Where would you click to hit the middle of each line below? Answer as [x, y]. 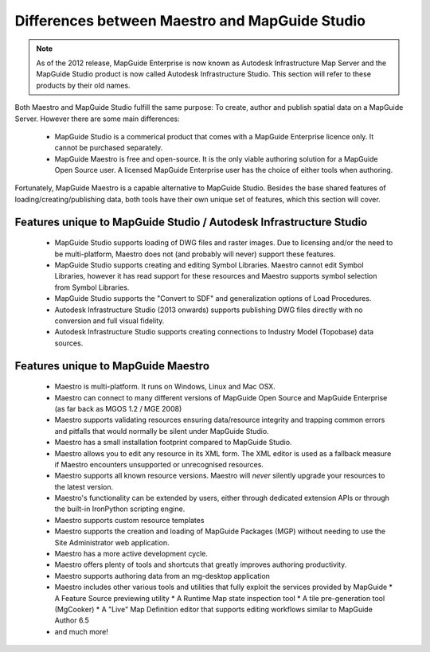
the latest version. [84, 486]
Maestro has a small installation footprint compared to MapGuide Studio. [173, 443]
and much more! [82, 631]
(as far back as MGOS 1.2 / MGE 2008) [118, 408]
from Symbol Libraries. [92, 287]
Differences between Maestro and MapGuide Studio [190, 21]
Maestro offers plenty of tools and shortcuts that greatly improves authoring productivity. [201, 564]
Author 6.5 [72, 620]
